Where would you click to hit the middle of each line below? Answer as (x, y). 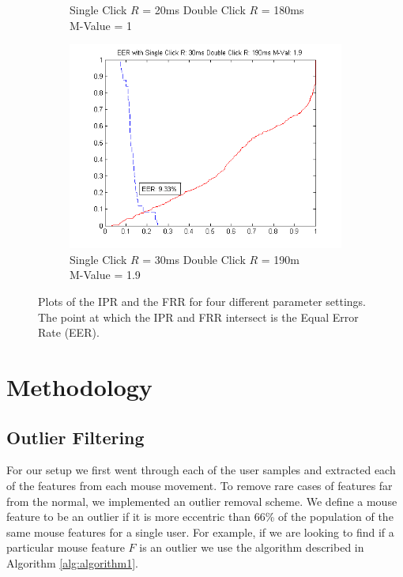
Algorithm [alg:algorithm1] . (72, 562)
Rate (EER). (69, 332)
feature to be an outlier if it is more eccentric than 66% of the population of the (200, 517)
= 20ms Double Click (194, 9)
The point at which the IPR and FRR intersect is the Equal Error (198, 317)
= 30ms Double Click (194, 259)
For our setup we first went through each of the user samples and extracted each (201, 470)
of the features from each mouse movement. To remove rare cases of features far (200, 485)
